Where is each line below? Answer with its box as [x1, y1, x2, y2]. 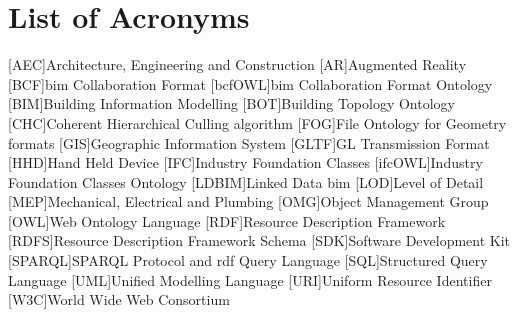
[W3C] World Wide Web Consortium [8, 289, 230, 310]
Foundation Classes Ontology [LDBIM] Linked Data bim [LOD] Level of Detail [8, 171, 484, 192]
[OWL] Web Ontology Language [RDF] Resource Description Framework [8, 210, 446, 231]
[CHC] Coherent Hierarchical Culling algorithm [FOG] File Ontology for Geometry [8, 112, 507, 133]
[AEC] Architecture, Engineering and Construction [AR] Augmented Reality [8, 54, 467, 75]
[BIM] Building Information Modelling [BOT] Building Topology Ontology [8, 93, 455, 114]
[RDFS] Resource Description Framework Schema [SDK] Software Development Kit [8, 230, 511, 251]
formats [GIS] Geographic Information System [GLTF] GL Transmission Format [8, 132, 490, 153]
